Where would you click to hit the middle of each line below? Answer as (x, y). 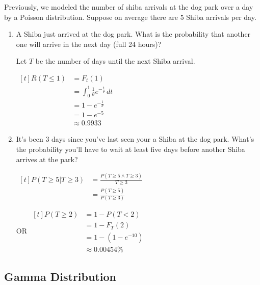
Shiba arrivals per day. (221, 17)
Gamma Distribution (60, 276)
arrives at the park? (47, 159)
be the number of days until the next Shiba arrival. (115, 61)
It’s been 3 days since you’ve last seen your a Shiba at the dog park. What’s (135, 139)
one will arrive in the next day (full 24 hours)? (89, 44)
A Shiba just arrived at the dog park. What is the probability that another (133, 34)
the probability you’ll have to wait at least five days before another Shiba (131, 149)
